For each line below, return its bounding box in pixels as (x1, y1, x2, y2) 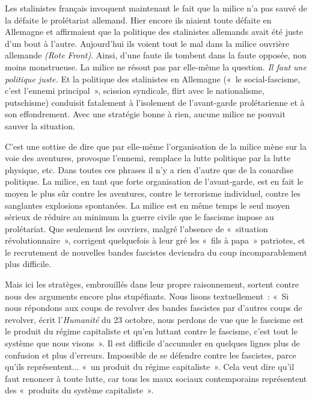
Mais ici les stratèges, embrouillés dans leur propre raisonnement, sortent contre (5, 278, 299, 291)
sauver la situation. (5, 119, 75, 132)
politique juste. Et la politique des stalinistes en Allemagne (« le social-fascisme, (5, 72, 301, 85)
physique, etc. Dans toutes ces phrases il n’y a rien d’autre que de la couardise (5, 163, 293, 176)
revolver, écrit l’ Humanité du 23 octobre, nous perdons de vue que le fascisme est (5, 313, 304, 325)
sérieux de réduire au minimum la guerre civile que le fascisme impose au (5, 211, 274, 223)
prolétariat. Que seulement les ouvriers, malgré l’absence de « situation (5, 222, 268, 235)
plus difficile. (5, 257, 52, 270)
